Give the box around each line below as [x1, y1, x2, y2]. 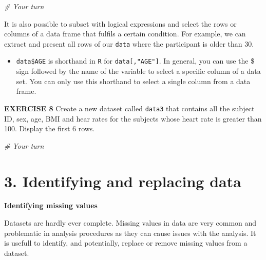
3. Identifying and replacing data [4, 170, 241, 191]
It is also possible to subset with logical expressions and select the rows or [4, 18, 237, 29]
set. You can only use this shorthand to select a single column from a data [16, 75, 251, 86]
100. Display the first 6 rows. [4, 123, 95, 134]
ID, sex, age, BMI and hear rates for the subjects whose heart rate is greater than [4, 113, 262, 124]
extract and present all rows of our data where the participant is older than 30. [4, 38, 254, 49]
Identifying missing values [4, 200, 98, 211]
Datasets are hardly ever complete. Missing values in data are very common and [4, 217, 257, 228]
